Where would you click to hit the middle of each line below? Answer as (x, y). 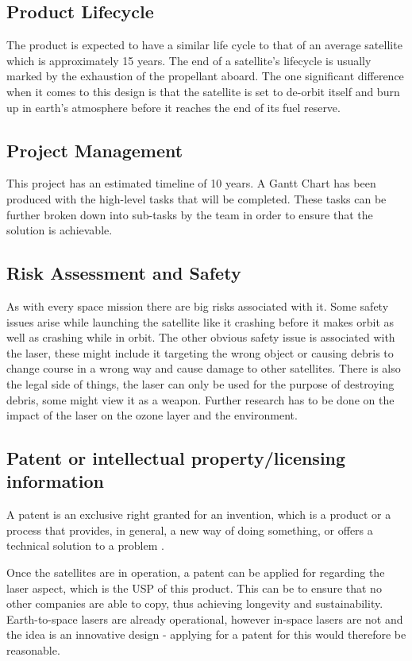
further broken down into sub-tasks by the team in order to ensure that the (190, 214)
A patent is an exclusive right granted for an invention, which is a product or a (199, 514)
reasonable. (33, 650)
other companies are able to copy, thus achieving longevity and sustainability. (195, 603)
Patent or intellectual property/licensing (176, 458)
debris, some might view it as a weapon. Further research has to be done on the (200, 399)
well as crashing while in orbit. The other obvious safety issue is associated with (201, 337)
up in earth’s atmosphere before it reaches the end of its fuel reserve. (173, 107)
